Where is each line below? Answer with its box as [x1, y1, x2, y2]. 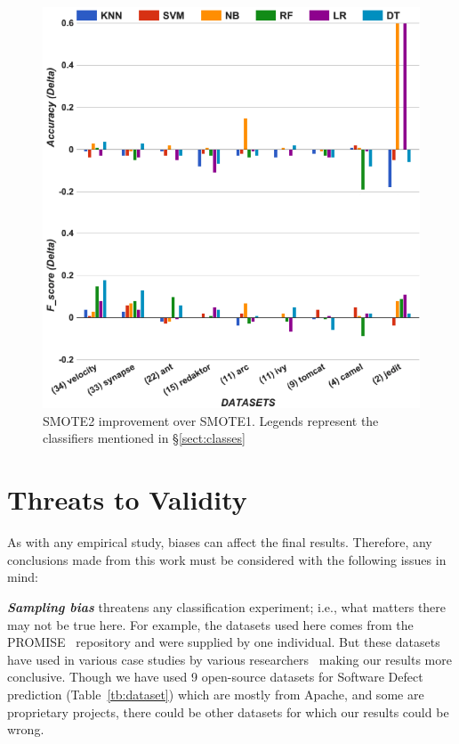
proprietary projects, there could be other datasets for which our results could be [7, 702, 449, 721]
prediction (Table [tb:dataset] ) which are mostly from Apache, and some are [7, 684, 424, 703]
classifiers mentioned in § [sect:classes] [43, 429, 246, 447]
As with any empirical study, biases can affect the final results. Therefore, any [7, 533, 432, 552]
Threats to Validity [7, 481, 247, 518]
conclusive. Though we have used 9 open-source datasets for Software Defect [7, 667, 423, 686]
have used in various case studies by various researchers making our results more [7, 650, 452, 668]
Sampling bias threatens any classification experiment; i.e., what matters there [7, 597, 447, 616]
